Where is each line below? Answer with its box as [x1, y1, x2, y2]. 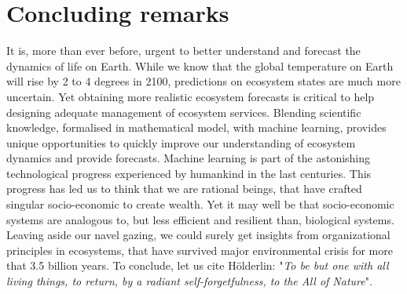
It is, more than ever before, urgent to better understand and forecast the [6, 42, 361, 59]
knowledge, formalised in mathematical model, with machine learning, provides [6, 119, 387, 136]
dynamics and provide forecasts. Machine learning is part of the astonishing [6, 150, 371, 166]
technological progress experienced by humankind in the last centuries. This [6, 165, 372, 181]
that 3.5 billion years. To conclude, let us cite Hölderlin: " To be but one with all [6, 257, 389, 274]
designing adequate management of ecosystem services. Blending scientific [6, 103, 361, 120]
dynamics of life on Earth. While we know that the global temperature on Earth [6, 57, 394, 74]
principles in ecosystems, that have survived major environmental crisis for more [6, 241, 393, 258]
